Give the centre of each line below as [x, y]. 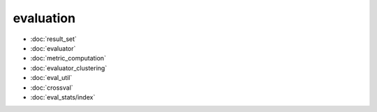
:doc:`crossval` [52, 88]
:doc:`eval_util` [51, 78]
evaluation [44, 18]
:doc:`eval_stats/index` [63, 97]
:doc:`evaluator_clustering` [69, 68]
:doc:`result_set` [53, 39]
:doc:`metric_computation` [68, 58]
